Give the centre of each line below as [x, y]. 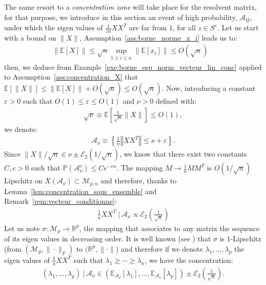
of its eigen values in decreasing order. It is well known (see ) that [108, 239]
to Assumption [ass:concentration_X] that [71, 77]
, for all [184, 27]
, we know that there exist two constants [183, 154]
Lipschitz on [23, 180]
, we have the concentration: [189, 260]
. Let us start [238, 27]
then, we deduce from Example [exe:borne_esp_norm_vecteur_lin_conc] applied [133, 66]
